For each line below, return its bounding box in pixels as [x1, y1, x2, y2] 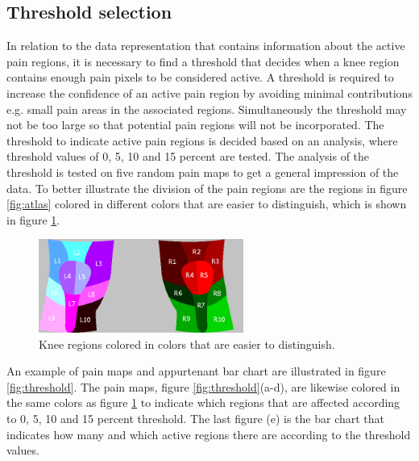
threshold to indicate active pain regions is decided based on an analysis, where [6, 132, 398, 149]
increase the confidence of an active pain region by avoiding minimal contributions [6, 84, 413, 101]
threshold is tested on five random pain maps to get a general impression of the [6, 163, 399, 180]
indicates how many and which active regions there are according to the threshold [6, 425, 411, 442]
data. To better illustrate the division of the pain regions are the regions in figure [6, 179, 408, 196]
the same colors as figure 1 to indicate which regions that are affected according [6, 394, 400, 411]
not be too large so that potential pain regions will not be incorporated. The [6, 116, 384, 133]
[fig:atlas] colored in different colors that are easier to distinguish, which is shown [6, 195, 407, 212]
